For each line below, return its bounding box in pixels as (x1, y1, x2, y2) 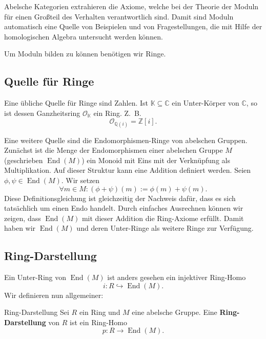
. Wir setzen (61, 174, 100, 185)
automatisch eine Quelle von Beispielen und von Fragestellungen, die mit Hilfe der (4, 21, 262, 32)
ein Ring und (79, 307, 120, 317)
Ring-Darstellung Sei (4, 307, 69, 317)
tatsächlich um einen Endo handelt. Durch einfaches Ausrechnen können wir (4, 203, 243, 213)
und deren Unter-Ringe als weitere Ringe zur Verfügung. (76, 223, 254, 233)
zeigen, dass (4, 212, 41, 223)
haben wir (4, 223, 36, 233)
